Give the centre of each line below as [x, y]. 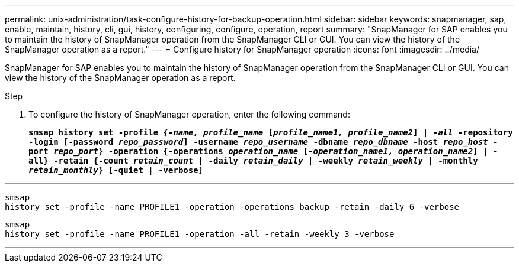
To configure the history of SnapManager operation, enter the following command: [189, 114]
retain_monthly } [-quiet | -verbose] [116, 170]
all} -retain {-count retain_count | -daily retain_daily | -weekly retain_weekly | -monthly [253, 161]
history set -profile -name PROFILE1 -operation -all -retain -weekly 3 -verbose [200, 234]
